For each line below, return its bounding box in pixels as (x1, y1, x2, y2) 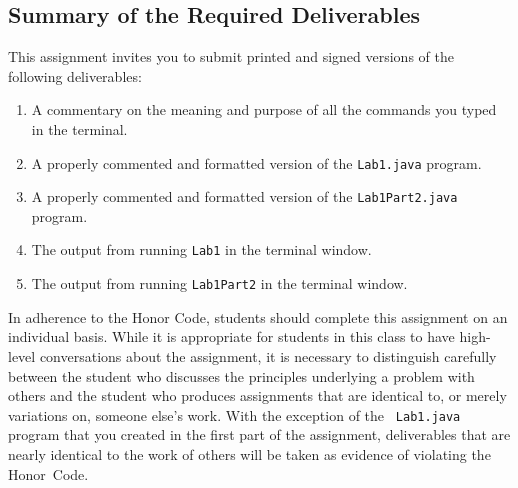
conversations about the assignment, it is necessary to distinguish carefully (39, 345, 497, 366)
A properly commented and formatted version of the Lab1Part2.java (31, 186, 458, 207)
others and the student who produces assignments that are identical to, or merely (8, 385, 507, 406)
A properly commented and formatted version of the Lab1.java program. (31, 152, 482, 173)
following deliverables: (8, 65, 142, 86)
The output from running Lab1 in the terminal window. (31, 239, 372, 260)
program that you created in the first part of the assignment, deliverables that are (8, 424, 511, 445)
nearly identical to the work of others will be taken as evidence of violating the (8, 444, 491, 465)
